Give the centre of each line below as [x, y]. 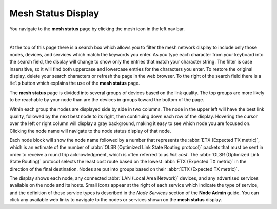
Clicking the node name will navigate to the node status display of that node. [90, 131]
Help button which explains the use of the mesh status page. [75, 83]
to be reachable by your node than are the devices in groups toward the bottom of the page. [107, 100]
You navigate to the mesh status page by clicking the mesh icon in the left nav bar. [97, 29]
